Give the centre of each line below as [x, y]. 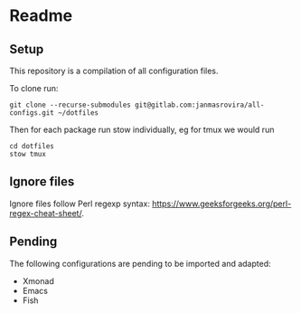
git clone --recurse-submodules [70, 105]
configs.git [32, 113]
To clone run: [34, 88]
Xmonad [38, 280]
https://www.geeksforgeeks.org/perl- [222, 204]
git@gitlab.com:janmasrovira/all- [199, 105]
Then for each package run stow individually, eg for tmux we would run [142, 129]
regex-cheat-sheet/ [46, 213]
